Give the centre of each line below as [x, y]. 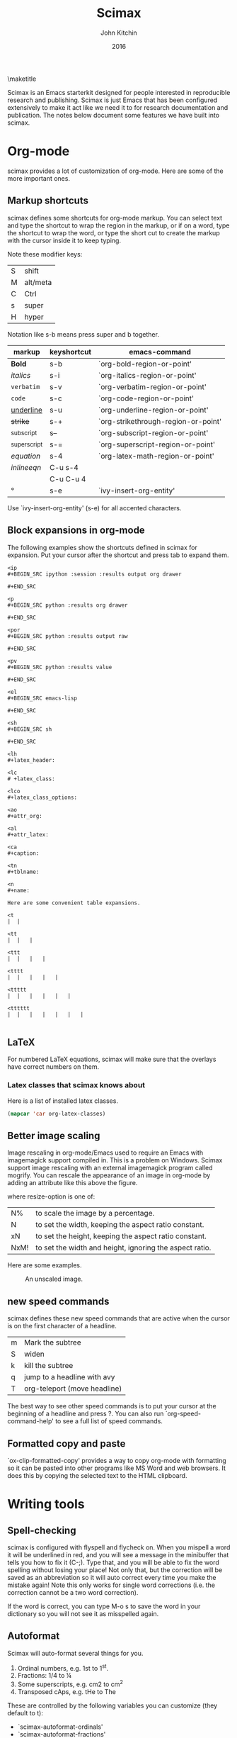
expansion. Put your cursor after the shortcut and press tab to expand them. [118, 555]
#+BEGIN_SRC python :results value [60, 667]
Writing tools [46, 1504]
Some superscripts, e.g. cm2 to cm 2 [70, 1683]
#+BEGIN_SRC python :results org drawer [68, 605]
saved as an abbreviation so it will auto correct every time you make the [112, 1577]
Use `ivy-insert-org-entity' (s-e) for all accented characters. [94, 508]
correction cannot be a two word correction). [73, 1592]
